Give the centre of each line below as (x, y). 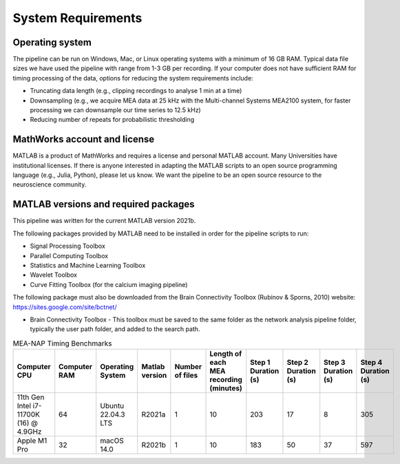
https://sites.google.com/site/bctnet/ (65, 307)
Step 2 (298, 363)
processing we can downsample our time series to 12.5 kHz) (115, 110)
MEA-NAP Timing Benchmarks (62, 343)
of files (186, 375)
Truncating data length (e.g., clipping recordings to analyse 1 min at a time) (136, 91)
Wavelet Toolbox (53, 275)
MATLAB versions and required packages (104, 204)
